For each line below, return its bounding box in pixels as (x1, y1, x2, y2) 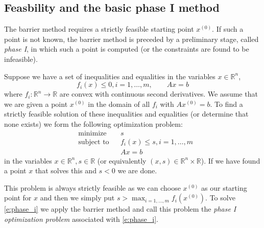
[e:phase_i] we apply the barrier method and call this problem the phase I (4, 203, 236, 214)
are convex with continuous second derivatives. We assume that (59, 88, 258, 99)
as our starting (201, 182, 247, 193)
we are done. (117, 165, 157, 176)
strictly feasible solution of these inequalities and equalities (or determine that (4, 108, 249, 119)
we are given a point (4, 98, 68, 109)
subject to (78, 138, 109, 146)
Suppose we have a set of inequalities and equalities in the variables (4, 71, 215, 81)
